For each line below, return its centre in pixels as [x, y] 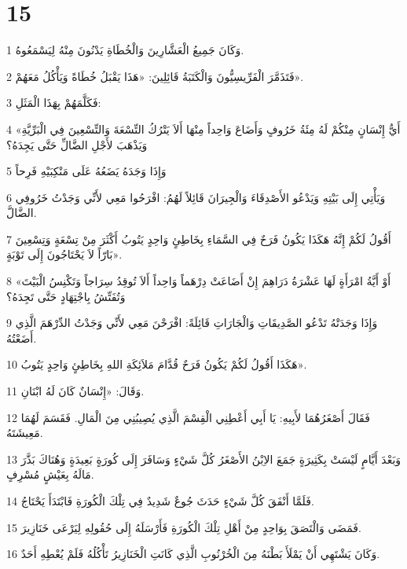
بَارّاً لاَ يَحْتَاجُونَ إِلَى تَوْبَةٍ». [64, 254]
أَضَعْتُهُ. [22, 338]
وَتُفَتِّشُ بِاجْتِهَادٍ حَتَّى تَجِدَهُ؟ [66, 296]
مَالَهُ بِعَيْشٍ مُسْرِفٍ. [50, 474]
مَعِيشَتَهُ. [25, 433]
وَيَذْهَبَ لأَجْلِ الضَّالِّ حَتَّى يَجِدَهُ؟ [77, 144]
